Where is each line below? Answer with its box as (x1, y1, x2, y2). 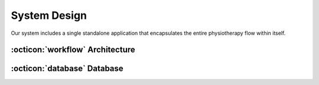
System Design (11, 9, 87, 22)
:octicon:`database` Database (11, 64, 123, 74)
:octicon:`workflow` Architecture (11, 45, 135, 55)
